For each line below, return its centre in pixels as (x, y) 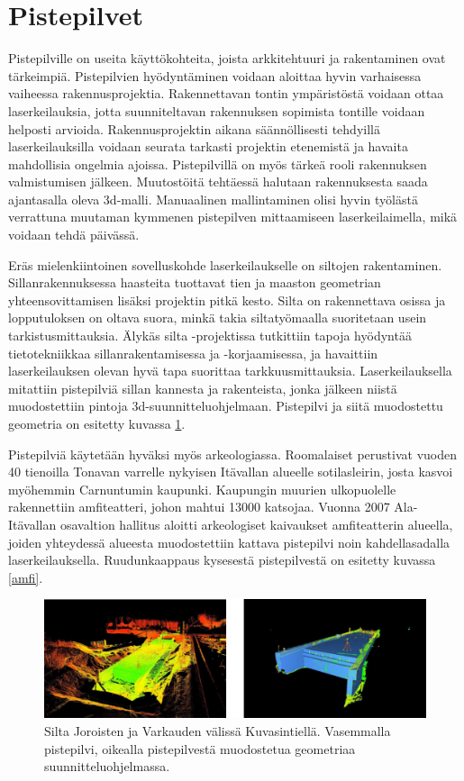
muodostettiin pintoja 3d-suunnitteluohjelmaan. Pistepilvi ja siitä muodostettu (226, 406)
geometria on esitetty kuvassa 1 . (97, 423)
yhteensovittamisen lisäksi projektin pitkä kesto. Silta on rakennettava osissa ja (227, 300)
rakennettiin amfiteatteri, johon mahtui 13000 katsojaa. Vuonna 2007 (199, 507)
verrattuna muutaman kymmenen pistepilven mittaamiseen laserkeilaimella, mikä (233, 217)
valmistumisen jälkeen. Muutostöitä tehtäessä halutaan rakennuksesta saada (218, 182)
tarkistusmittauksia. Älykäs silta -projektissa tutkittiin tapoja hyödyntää (210, 336)
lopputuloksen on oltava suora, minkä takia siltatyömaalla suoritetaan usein (218, 318)
